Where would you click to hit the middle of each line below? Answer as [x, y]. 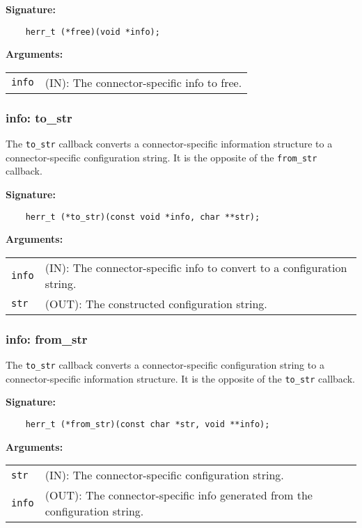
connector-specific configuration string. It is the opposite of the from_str [162, 157]
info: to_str [39, 117]
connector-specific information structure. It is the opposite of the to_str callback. [180, 378]
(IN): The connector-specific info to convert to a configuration [196, 267]
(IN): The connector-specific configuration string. [164, 475]
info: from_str [47, 338]
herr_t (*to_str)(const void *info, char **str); [143, 217]
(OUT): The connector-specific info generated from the [179, 495]
